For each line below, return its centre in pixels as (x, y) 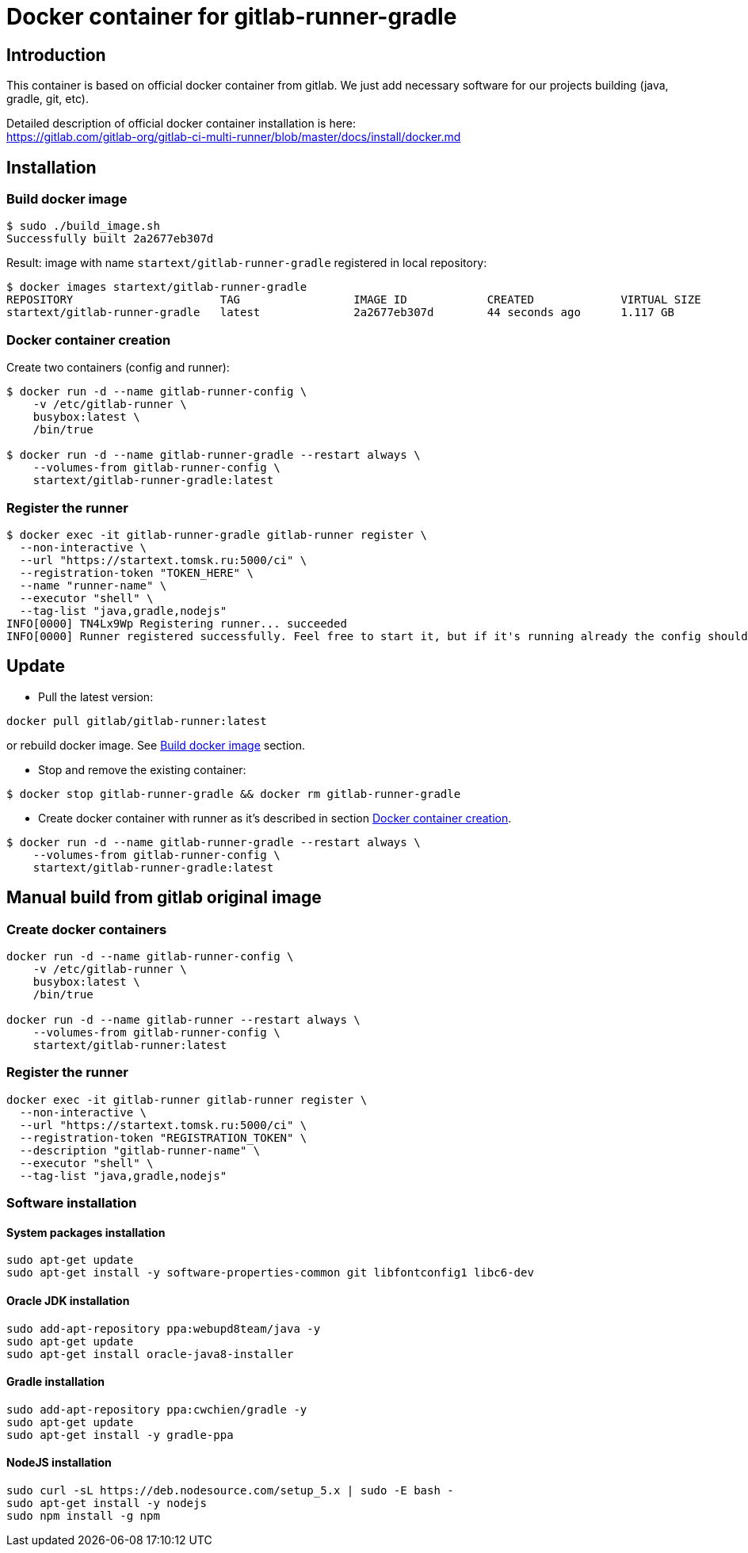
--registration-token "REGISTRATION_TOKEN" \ (163, 1137)
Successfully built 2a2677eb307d (110, 239)
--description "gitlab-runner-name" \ (140, 1150)
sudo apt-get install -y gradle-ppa (120, 1435)
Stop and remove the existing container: (142, 769)
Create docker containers (87, 929)
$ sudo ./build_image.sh (83, 226)
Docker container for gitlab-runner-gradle (232, 17)
